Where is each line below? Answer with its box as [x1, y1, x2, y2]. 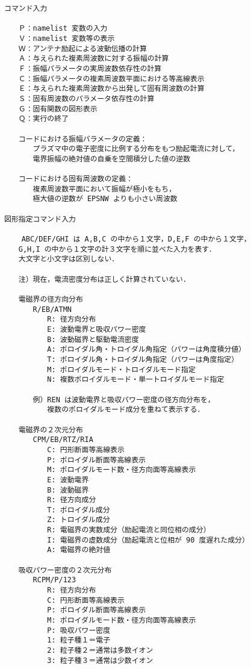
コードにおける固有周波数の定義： [18, 175, 134, 184]
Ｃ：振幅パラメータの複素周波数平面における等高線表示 [18, 74, 205, 83]
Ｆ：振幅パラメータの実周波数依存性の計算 [18, 64, 162, 73]
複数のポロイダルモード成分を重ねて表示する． [47, 405, 205, 414]
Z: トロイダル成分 [47, 515, 110, 524]
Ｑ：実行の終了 [18, 114, 69, 123]
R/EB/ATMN [33, 305, 72, 314]
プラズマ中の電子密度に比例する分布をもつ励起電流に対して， [33, 145, 240, 154]
